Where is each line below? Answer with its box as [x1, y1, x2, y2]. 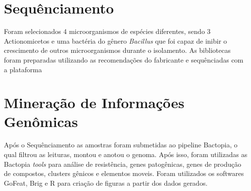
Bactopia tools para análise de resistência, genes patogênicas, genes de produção [4, 159, 241, 169]
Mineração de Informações [4, 93, 184, 112]
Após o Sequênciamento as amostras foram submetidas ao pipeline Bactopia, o [4, 140, 237, 150]
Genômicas [4, 111, 78, 131]
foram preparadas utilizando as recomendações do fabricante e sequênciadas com [4, 54, 244, 64]
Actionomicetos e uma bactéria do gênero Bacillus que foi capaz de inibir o [4, 35, 227, 46]
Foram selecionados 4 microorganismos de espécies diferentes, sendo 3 [4, 26, 211, 36]
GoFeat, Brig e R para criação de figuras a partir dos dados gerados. [4, 177, 208, 188]
